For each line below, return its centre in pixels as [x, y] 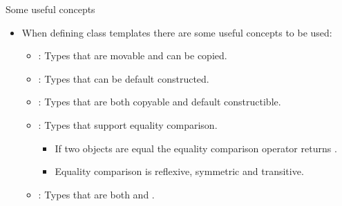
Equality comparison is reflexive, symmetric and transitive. [179, 171]
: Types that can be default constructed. [124, 78]
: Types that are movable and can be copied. [133, 55]
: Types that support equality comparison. [128, 124]
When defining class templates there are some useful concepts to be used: [177, 32]
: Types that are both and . [96, 194]
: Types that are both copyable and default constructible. [160, 102]
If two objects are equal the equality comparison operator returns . [196, 148]
